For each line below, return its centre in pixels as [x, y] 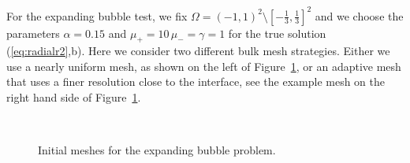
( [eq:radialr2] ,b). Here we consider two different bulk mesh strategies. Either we [198, 51]
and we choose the [359, 15]
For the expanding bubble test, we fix [97, 15]
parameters [33, 33]
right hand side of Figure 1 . [74, 97]
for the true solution [277, 33]
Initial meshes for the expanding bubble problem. [157, 150]
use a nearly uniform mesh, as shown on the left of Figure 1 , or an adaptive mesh [204, 66]
